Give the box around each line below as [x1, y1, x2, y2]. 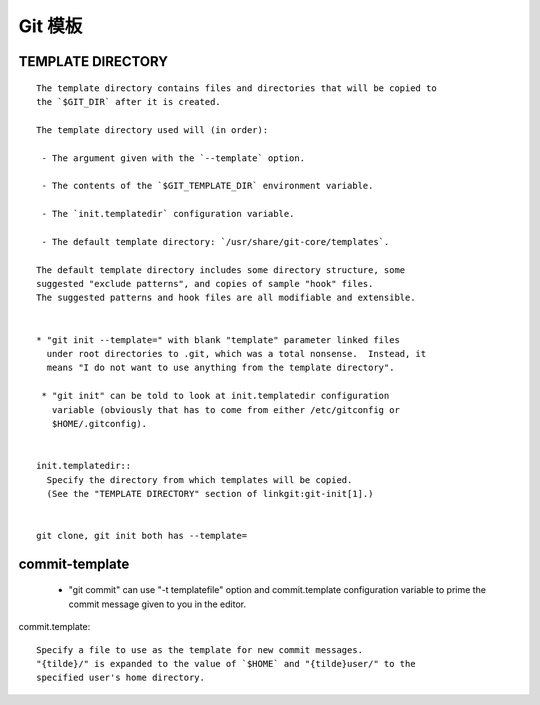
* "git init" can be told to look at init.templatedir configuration [41, 390, 390, 402]
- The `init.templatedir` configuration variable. [41, 208, 295, 220]
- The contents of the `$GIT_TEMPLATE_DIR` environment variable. [41, 180, 374, 192]
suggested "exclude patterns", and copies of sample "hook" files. [36, 278, 374, 290]
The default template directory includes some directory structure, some [36, 264, 406, 275]
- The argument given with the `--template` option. [41, 152, 305, 164]
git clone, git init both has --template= [36, 530, 248, 542]
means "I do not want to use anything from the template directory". [46, 362, 395, 374]
